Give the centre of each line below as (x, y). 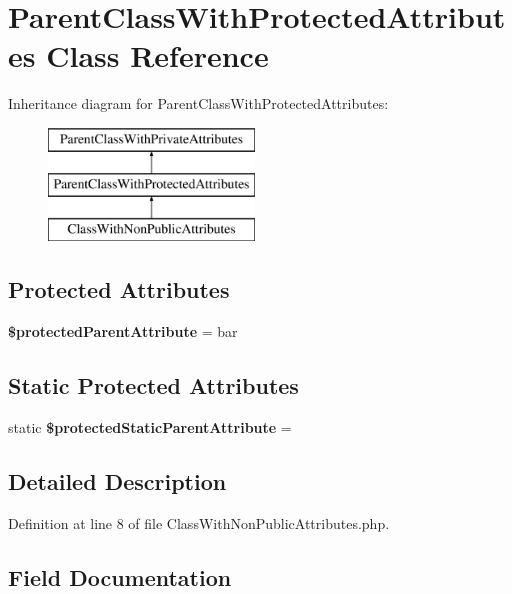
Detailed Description (117, 480)
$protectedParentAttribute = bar (123, 331)
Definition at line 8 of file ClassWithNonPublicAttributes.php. (199, 522)
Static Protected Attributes (153, 385)
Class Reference (157, 55)
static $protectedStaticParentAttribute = (150, 426)
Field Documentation (120, 576)
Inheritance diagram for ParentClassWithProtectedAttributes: (198, 103)
